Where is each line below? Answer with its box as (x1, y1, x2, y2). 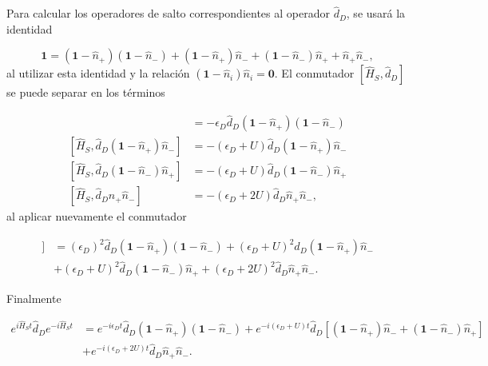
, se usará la (346, 5, 406, 22)
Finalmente (6, 289, 61, 306)
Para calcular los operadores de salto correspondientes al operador (6, 5, 330, 22)
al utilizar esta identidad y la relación (6, 65, 190, 82)
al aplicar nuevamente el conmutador (6, 208, 187, 225)
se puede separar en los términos (6, 84, 165, 101)
